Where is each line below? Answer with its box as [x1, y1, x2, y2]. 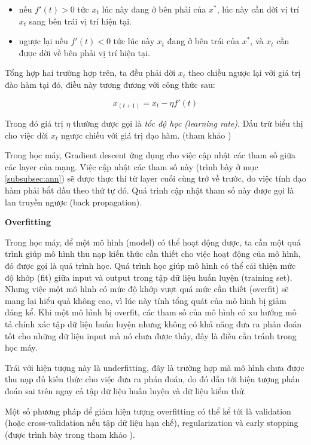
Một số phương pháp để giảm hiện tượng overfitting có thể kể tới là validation [5, 404, 291, 417]
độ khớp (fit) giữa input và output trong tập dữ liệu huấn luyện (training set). [5, 271, 292, 283]
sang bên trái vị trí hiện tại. [29, 14, 132, 27]
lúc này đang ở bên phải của [102, 3, 206, 15]
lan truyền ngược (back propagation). [5, 195, 142, 208]
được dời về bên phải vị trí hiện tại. [19, 46, 150, 59]
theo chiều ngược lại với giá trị [188, 66, 301, 79]
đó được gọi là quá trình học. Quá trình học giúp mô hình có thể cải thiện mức [5, 259, 296, 272]
